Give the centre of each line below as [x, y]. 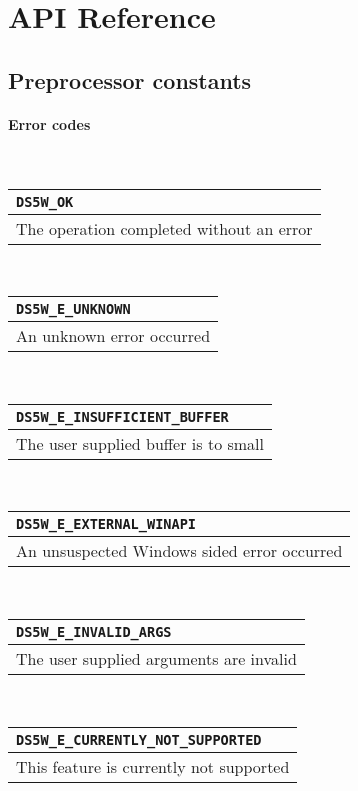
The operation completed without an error [164, 228]
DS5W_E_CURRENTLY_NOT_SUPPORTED [139, 739]
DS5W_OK [45, 201]
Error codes [49, 123]
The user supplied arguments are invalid [156, 658]
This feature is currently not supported [153, 766]
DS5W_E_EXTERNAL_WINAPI [106, 524]
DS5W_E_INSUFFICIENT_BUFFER [122, 416]
